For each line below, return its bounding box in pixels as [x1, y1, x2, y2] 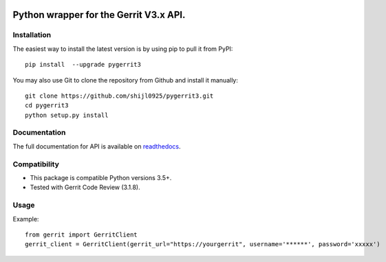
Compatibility [12, 159, 60, 168]
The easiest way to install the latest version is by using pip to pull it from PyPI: [12, 45, 233, 53]
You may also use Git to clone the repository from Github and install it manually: [12, 76, 239, 84]
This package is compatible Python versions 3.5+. [30, 174, 172, 182]
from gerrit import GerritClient [25, 230, 138, 239]
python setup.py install [25, 111, 109, 119]
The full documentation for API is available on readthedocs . [12, 142, 182, 151]
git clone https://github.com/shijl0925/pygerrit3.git [25, 91, 214, 100]
